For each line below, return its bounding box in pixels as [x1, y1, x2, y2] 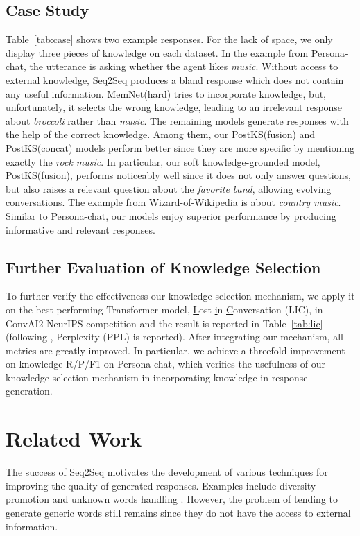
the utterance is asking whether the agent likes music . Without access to [29, 59, 338, 74]
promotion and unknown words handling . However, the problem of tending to [6, 492, 338, 506]
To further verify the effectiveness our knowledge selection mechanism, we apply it [6, 288, 355, 303]
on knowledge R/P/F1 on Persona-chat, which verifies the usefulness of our [6, 356, 325, 371]
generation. [6, 383, 53, 398]
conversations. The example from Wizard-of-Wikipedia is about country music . [6, 195, 341, 209]
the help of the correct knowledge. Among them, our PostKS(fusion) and [6, 127, 316, 141]
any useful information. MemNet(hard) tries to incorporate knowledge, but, [6, 86, 327, 101]
